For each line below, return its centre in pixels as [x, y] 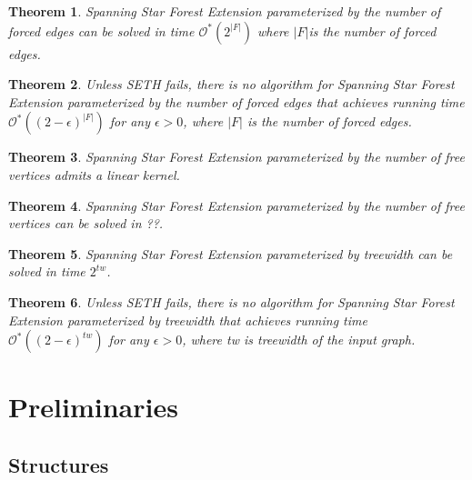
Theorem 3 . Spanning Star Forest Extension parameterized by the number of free [236, 157]
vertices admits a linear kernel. [94, 174]
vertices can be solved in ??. [86, 223]
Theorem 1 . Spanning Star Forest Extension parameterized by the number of [225, 11]
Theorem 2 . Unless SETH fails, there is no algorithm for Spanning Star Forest [231, 84]
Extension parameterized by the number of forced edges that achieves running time [236, 101]
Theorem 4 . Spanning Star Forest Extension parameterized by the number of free [236, 205]
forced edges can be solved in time [101, 30]
